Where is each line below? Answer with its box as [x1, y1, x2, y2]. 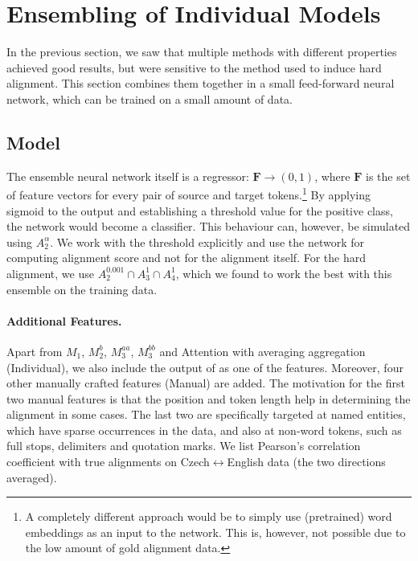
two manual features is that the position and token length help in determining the [6, 390, 411, 407]
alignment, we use [6, 264, 94, 281]
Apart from [6, 342, 63, 359]
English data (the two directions [227, 453, 386, 470]
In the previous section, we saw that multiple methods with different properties [6, 43, 397, 60]
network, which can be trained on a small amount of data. [6, 90, 293, 107]
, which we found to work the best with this [175, 264, 392, 281]
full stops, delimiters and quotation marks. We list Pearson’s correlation [6, 437, 361, 454]
